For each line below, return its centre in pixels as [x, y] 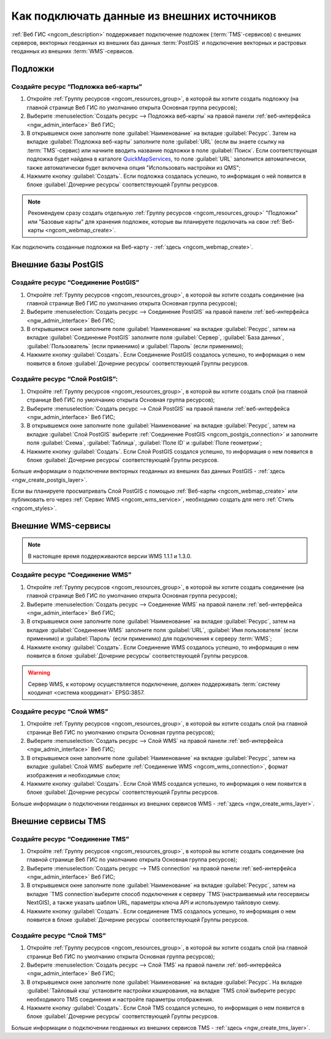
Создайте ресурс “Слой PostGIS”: [65, 379]
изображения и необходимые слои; [74, 775]
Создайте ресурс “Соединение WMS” [71, 575]
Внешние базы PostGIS [58, 265]
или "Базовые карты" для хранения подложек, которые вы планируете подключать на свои [148, 221]
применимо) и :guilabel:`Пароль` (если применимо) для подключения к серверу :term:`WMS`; [149, 639]
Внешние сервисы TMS [59, 821]
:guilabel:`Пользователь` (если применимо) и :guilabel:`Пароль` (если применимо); [135, 346]
